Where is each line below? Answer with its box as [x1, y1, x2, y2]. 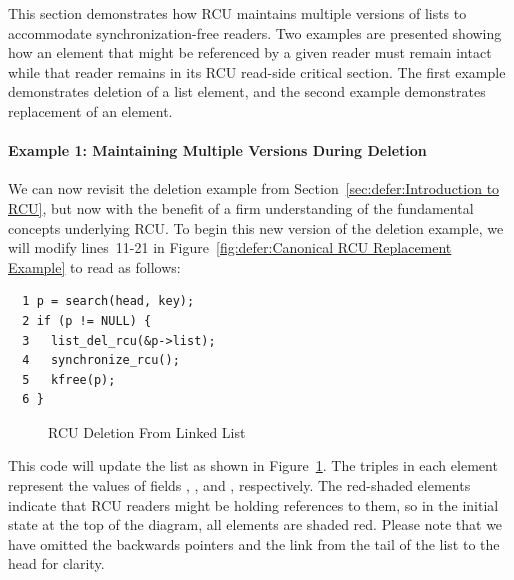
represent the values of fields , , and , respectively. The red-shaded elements [8, 475, 471, 496]
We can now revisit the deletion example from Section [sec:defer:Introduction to [8, 178, 500, 199]
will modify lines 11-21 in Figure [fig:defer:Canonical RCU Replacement [8, 237, 452, 258]
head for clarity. [8, 553, 105, 574]
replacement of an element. [8, 100, 173, 121]
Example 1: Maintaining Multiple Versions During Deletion [8, 140, 427, 161]
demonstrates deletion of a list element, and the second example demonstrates [8, 81, 486, 102]
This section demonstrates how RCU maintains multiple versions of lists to [8, 3, 467, 23]
